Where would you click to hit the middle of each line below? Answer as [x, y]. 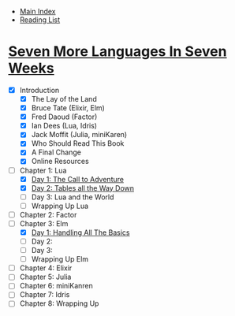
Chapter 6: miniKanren [56, 286]
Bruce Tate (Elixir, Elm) [68, 108]
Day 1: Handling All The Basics [80, 232]
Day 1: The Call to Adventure [78, 179]
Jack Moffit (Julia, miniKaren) [79, 135]
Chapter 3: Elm [44, 223]
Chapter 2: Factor [48, 214]
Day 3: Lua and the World [73, 197]
